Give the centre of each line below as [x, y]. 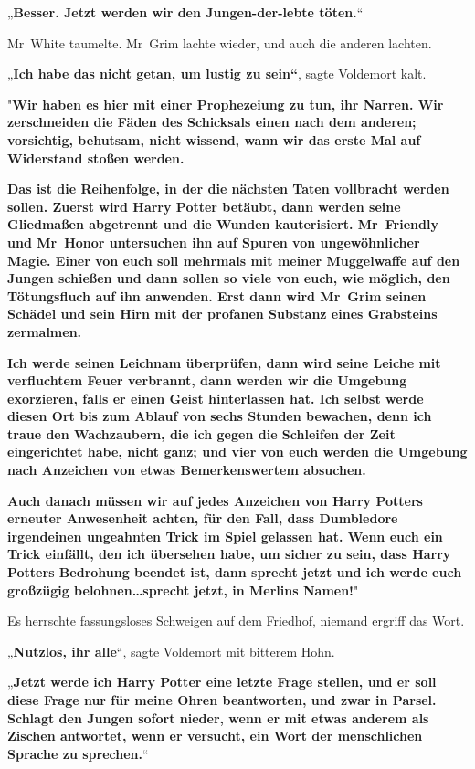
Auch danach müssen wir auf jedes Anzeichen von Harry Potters [215, 500]
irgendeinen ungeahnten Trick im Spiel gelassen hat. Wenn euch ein [225, 536]
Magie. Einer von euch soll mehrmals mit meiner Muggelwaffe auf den [234, 260]
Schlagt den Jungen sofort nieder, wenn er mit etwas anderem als [218, 717]
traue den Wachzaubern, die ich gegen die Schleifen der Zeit [201, 433]
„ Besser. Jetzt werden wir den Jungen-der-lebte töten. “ [185, 12]
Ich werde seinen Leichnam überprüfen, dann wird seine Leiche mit [224, 362]
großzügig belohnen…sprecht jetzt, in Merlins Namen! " [183, 590]
